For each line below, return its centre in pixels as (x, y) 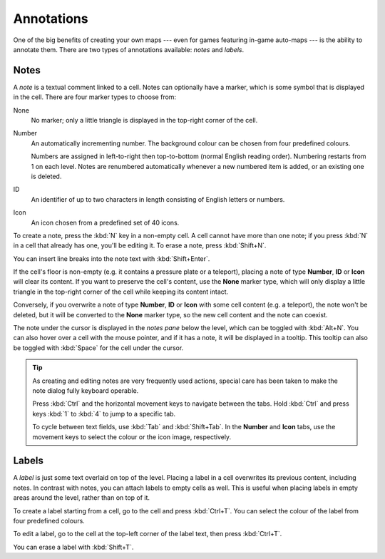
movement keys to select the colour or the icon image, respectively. (132, 437)
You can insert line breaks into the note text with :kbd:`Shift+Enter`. (112, 258)
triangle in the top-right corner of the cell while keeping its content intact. (121, 292)
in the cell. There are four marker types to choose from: (95, 97)
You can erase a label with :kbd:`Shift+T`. (73, 547)
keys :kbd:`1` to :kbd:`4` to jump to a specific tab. (104, 414)
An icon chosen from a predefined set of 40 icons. (105, 222)
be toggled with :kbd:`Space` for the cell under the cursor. (98, 348)
